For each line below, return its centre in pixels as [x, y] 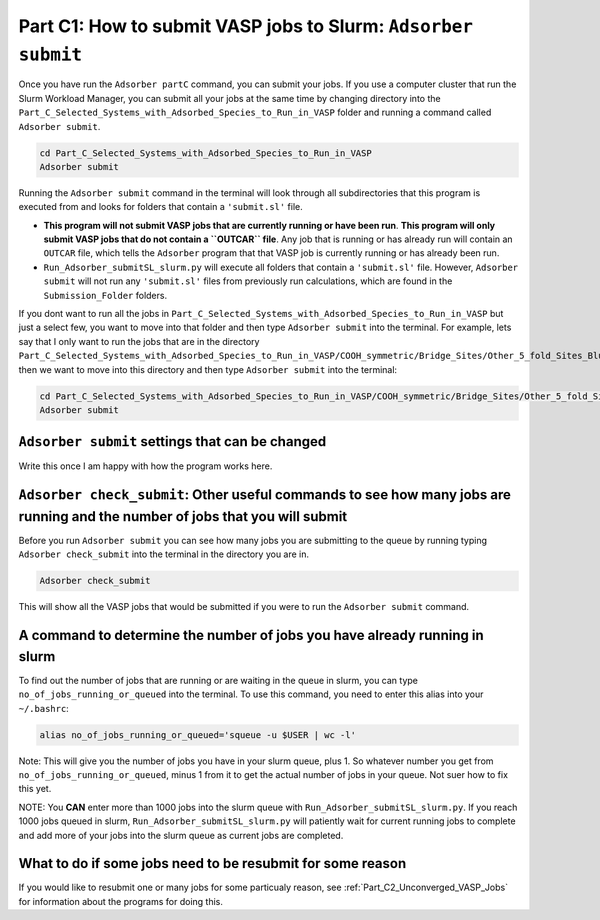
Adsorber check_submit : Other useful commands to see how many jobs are [265, 495]
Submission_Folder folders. [105, 295]
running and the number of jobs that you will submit [183, 516]
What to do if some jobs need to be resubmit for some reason [212, 863]
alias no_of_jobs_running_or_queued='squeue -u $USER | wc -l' [198, 734]
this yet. [35, 789]
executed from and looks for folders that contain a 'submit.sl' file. [161, 207]
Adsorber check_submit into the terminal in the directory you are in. [164, 554]
